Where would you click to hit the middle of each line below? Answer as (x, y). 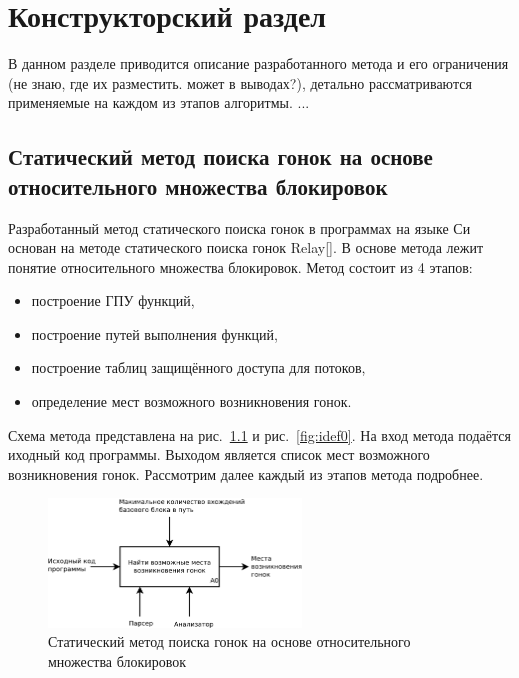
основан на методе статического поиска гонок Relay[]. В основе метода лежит (246, 247)
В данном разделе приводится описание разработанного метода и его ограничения (258, 63)
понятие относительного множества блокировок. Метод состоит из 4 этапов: (240, 266)
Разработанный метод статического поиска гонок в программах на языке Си (239, 227)
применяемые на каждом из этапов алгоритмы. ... (159, 102)
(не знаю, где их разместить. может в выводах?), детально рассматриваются (240, 82)
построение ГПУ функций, (113, 300)
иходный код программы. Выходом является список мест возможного (219, 454)
